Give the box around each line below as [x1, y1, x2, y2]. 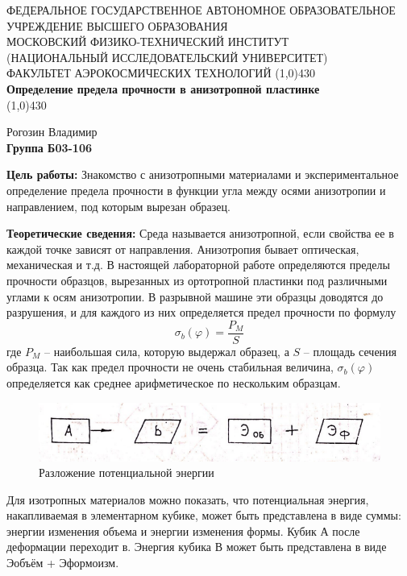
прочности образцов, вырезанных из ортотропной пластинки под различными [6, 271, 388, 288]
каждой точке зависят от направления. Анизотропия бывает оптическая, [6, 240, 359, 257]
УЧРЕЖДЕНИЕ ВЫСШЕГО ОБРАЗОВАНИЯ [6, 17, 228, 34]
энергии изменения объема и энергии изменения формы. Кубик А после [6, 522, 360, 539]
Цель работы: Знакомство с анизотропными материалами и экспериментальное [6, 166, 399, 183]
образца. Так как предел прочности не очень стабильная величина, [6, 358, 334, 375]
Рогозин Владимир [6, 123, 98, 140]
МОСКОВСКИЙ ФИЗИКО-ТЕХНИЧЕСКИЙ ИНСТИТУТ [6, 33, 289, 50]
